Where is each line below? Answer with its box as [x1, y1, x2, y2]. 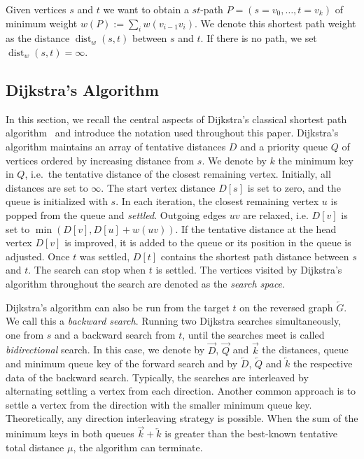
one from [6, 327, 44, 341]
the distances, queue [262, 342, 349, 357]
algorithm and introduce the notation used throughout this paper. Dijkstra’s [6, 125, 339, 140]
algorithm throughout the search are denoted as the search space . [6, 276, 285, 290]
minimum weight [6, 15, 78, 30]
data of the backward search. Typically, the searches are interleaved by [6, 369, 309, 384]
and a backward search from [55, 327, 176, 341]
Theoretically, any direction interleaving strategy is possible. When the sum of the [6, 411, 358, 425]
